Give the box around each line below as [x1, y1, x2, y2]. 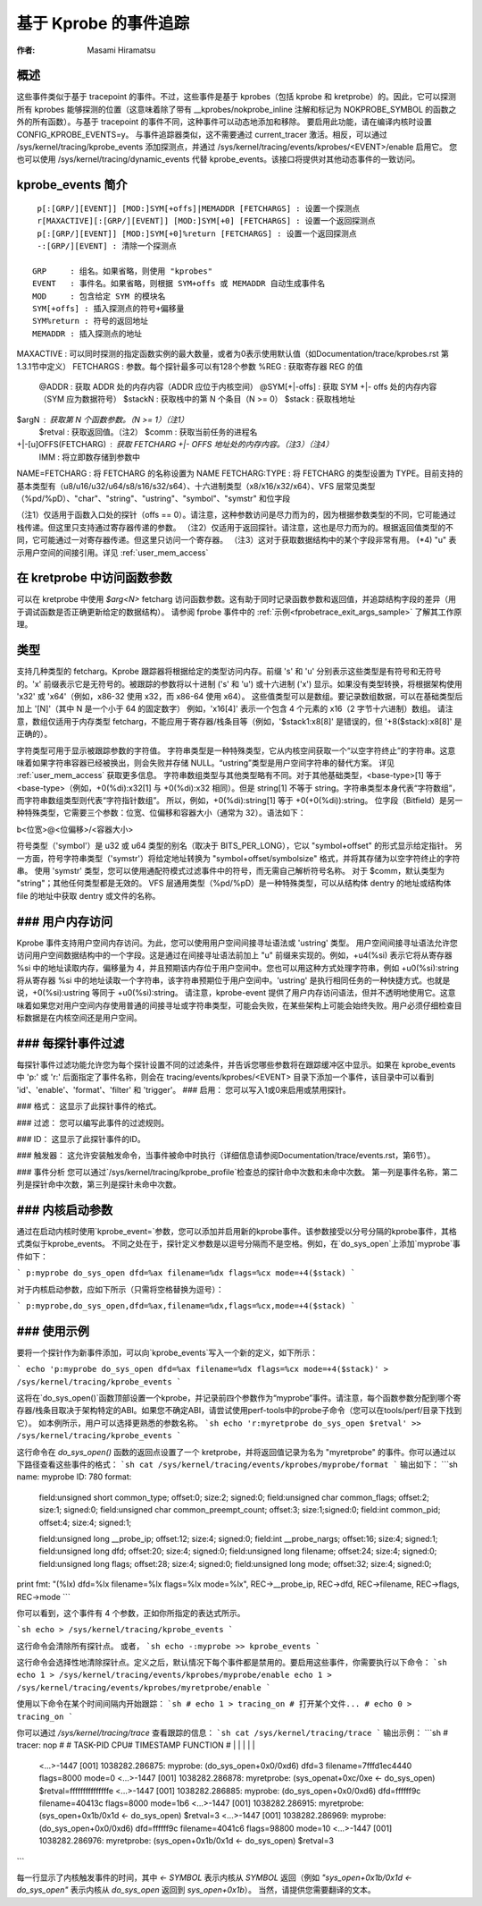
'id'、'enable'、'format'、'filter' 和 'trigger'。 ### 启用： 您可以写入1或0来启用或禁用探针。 [16, 1084, 352, 1095]
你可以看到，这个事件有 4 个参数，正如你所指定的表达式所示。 [16, 1607, 245, 1618]
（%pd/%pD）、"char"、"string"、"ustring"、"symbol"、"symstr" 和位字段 [16, 493, 291, 504]
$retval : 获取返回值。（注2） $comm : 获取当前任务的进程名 [38, 427, 258, 437]
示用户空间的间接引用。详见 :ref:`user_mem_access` [16, 546, 209, 558]
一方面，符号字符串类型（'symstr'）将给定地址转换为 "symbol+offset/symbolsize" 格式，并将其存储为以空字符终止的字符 [16, 852, 461, 863]
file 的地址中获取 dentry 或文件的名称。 [16, 890, 161, 901]
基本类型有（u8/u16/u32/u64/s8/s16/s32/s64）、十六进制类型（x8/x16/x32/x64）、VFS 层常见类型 [16, 480, 376, 491]
